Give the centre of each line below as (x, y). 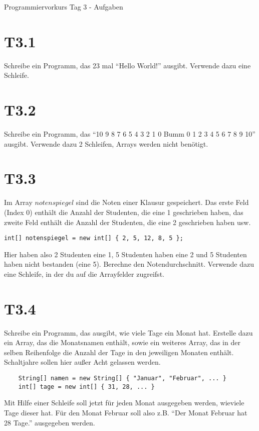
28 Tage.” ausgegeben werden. (50, 422)
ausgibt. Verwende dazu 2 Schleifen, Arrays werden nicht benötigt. (106, 143)
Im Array (18, 202)
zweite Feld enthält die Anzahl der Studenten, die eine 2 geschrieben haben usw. (127, 222)
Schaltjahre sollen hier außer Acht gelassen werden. (82, 362)
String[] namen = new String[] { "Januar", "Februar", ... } (122, 379)
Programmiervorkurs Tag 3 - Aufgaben (64, 7)
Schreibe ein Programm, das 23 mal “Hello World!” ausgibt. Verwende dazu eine (127, 65)
